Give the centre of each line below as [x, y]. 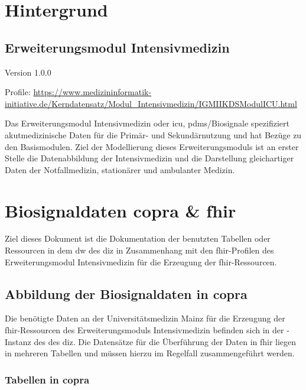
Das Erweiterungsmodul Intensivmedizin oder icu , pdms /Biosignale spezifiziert [147, 123]
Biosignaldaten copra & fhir [121, 210]
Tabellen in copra [47, 379]
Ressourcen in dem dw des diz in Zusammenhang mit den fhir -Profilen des [139, 250]
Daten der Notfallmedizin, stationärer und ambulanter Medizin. [120, 169]
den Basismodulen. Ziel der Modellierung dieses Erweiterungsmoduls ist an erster [152, 146]
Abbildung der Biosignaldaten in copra [126, 293]
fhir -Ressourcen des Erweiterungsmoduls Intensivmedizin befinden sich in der [144, 330]
